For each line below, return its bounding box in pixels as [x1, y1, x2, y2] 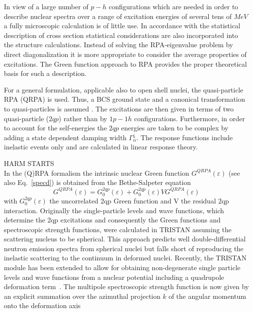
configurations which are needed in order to [108, 1, 238, 11]
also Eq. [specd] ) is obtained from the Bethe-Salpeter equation [4, 177, 191, 187]
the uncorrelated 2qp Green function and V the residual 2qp [49, 195, 229, 205]
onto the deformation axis [4, 300, 81, 311]
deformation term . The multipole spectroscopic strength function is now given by [4, 281, 249, 292]
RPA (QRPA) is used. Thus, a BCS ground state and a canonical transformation [4, 94, 245, 104]
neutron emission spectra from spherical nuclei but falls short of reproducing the [4, 243, 244, 253]
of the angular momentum [168, 291, 246, 301]
